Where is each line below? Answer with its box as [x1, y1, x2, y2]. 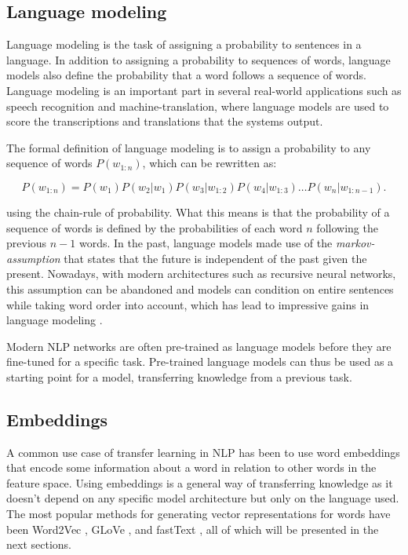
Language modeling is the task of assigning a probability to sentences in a [6, 36, 362, 53]
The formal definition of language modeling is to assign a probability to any [6, 139, 371, 155]
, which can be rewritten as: [142, 155, 277, 171]
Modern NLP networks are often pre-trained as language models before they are [6, 338, 392, 354]
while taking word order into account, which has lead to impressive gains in [6, 296, 370, 312]
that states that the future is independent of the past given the [64, 250, 367, 266]
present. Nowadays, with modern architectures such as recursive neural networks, [6, 265, 396, 282]
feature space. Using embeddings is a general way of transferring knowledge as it [6, 474, 393, 491]
